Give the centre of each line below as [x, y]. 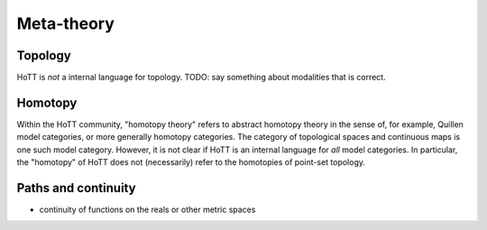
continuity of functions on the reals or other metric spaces [147, 210]
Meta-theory [65, 23]
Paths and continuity [76, 188]
